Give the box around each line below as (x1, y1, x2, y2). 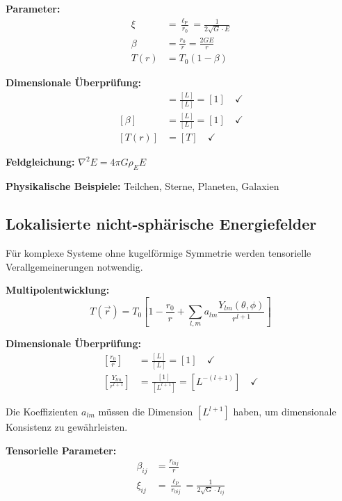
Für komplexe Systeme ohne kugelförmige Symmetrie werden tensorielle (6, 245, 311, 260)
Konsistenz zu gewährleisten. (6, 420, 128, 434)
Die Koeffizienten (6, 404, 79, 419)
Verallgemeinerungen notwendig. (6, 259, 143, 273)
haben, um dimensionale (233, 404, 336, 419)
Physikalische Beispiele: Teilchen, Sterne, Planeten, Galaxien (6, 179, 279, 193)
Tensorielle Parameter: (6, 443, 117, 457)
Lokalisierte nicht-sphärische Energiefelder (6, 213, 317, 234)
